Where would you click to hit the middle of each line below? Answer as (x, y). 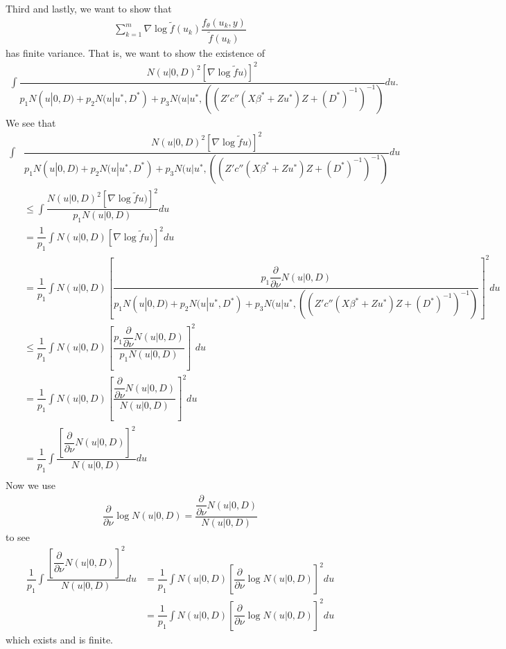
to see (18, 536)
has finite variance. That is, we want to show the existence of (136, 52)
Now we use (30, 484)
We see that (31, 122)
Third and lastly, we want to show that (89, 8)
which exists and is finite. (60, 639)
